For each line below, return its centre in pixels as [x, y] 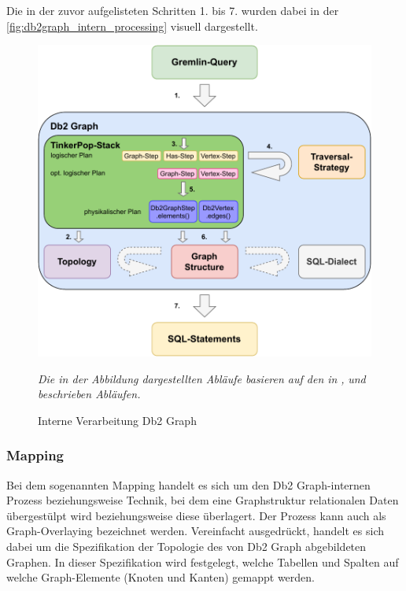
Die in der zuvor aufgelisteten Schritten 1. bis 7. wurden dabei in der [173, 10]
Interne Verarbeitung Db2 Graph [117, 420]
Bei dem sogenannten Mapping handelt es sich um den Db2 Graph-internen [188, 484]
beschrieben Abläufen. [89, 394]
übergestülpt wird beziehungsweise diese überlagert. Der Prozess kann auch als [196, 515]
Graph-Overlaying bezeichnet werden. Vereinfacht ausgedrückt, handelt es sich [196, 531]
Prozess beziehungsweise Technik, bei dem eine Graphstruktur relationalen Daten [203, 500]
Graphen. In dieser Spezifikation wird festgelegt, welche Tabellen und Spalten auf [203, 561]
